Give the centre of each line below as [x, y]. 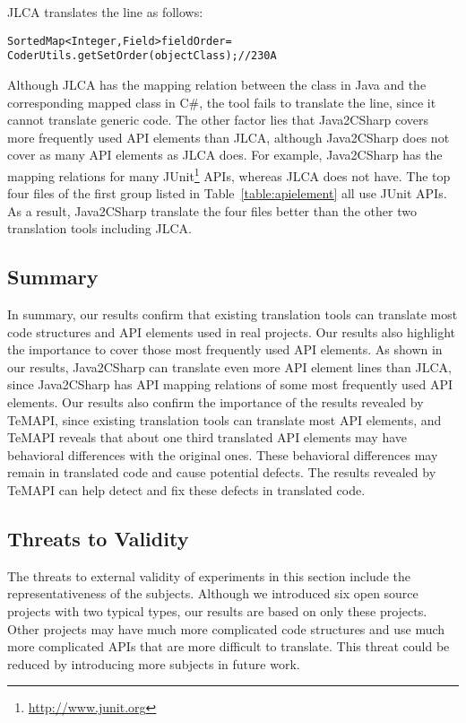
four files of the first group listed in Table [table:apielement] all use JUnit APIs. [227, 193]
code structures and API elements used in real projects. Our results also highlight [231, 331]
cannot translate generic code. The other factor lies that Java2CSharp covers [218, 120]
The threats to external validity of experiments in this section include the [209, 575]
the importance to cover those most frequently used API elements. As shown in [225, 349]
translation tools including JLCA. [99, 228]
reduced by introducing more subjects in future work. [154, 663]
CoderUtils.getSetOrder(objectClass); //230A [142, 56]
